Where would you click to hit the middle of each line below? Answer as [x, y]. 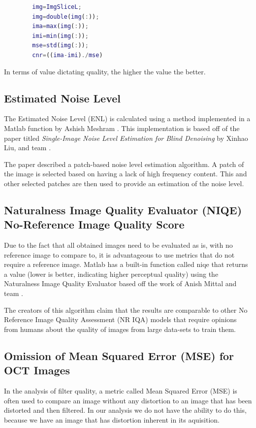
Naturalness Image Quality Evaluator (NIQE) [123, 210]
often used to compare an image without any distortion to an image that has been [128, 400]
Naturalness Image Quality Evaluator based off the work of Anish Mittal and [120, 283]
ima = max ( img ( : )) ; [60, 26]
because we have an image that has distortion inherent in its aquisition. [112, 419]
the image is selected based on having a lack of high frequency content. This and [126, 174]
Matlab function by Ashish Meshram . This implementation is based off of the [122, 128]
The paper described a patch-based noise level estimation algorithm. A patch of [124, 164]
